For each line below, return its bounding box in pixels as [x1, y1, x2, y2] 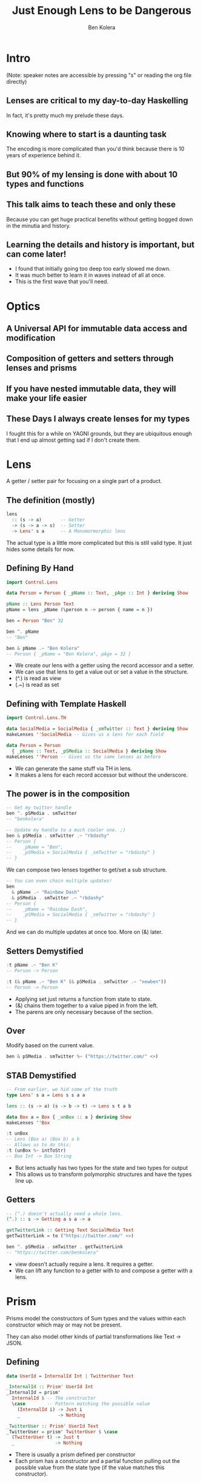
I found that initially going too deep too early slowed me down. [15, 265, 171, 272]
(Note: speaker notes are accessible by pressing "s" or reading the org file [6, 71, 192, 79]
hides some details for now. [6, 546, 75, 553]
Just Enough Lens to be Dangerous [12, 4, 192, 18]
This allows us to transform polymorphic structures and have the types [15, 1171, 192, 1178]
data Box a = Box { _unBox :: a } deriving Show [6, 1114, 131, 1120]
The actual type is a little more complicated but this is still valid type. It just [6, 539, 192, 546]
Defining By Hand [6, 563, 74, 573]
